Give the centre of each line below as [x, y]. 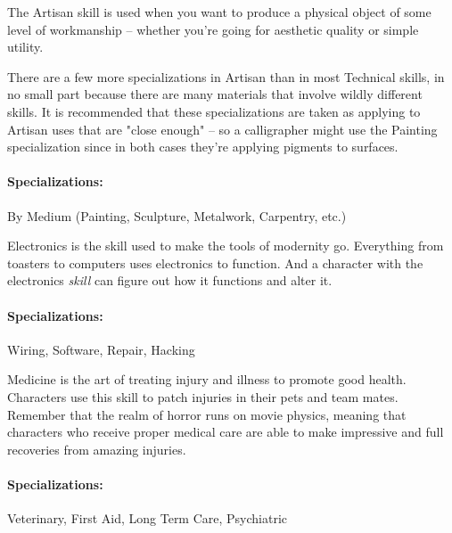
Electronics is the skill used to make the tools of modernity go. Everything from [226, 246]
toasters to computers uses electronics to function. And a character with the [215, 262]
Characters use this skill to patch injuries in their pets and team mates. [203, 396]
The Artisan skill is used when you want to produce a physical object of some [219, 12]
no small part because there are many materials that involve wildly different [215, 94]
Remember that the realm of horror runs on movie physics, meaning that [207, 414]
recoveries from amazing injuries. [97, 449]
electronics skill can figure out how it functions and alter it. [170, 280]
